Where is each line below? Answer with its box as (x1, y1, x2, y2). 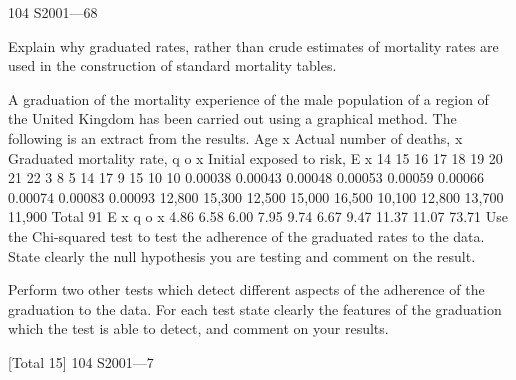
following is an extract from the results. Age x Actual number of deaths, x (8, 127, 463, 148)
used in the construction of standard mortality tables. (8, 55, 337, 76)
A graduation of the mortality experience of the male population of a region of (8, 88, 489, 109)
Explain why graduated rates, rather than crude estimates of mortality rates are (8, 35, 499, 56)
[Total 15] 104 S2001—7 (8, 351, 154, 372)
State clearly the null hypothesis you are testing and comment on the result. (8, 245, 476, 266)
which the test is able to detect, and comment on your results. (8, 318, 389, 339)
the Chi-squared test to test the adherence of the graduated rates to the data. (8, 225, 485, 246)
